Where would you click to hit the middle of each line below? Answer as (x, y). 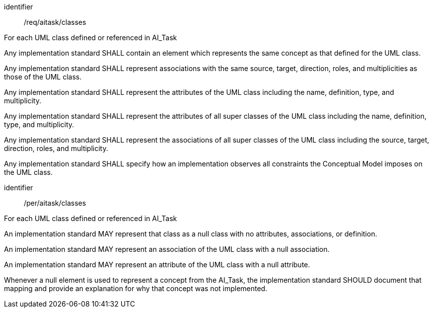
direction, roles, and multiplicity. (56, 148)
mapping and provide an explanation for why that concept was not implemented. (136, 288)
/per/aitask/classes (55, 203)
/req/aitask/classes (55, 22)
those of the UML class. (43, 77)
